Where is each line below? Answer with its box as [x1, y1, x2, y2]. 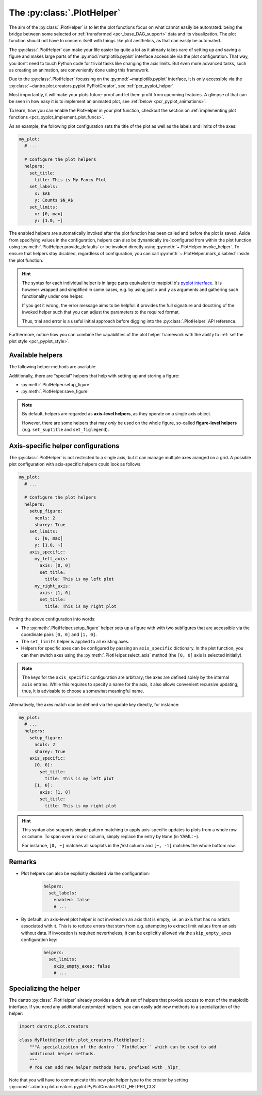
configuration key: [21, 937, 58, 942]
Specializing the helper [9, 984, 81, 992]
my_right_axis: [34, 583, 71, 589]
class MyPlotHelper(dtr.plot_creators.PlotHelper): [19, 1037, 145, 1043]
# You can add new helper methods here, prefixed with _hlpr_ [29, 1064, 180, 1070]
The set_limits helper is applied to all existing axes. [21, 638, 130, 644]
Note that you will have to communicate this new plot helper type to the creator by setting [9, 1077, 188, 1083]
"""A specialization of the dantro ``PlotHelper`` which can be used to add [29, 1044, 216, 1049]
